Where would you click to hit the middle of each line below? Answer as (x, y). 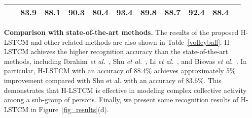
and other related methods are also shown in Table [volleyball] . (126, 42)
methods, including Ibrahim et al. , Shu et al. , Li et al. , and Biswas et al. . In (126, 61)
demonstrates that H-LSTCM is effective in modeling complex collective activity (125, 90)
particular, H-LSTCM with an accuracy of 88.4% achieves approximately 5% (120, 71)
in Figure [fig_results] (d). (70, 109)
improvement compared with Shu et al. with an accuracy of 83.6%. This (113, 80)
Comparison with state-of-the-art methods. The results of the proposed (121, 32)
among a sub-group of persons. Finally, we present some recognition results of (121, 100)
